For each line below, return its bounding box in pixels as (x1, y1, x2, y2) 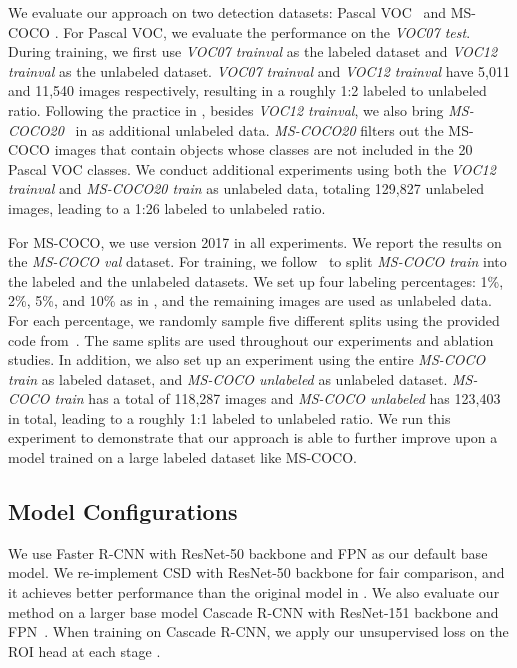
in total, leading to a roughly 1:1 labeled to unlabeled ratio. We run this (8, 407, 451, 428)
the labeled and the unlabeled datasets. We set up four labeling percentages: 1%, (8, 270, 504, 291)
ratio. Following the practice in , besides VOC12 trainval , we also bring (8, 99, 444, 120)
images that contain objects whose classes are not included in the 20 (54, 139, 473, 160)
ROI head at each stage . (8, 640, 161, 661)
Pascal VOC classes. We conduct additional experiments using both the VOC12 (8, 158, 496, 179)
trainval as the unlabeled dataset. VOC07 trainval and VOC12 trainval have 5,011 (8, 60, 510, 81)
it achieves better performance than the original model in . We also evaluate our (8, 582, 500, 603)
